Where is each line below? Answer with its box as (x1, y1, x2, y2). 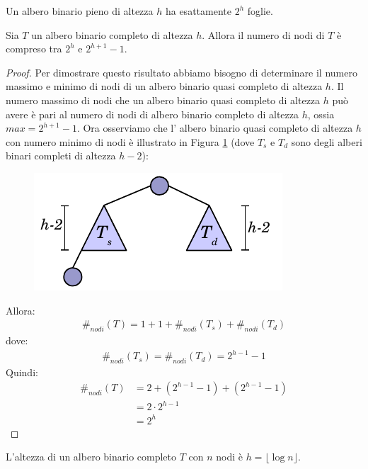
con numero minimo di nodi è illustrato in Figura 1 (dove (6, 134, 255, 149)
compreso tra (6, 41, 62, 56)
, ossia (307, 106, 335, 121)
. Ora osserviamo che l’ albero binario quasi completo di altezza (76, 120, 353, 135)
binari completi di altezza (6, 148, 116, 163)
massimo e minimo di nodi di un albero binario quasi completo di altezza (6, 79, 323, 94)
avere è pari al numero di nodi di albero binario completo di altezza (6, 106, 299, 121)
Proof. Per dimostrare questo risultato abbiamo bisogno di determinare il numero (6, 64, 357, 79)
